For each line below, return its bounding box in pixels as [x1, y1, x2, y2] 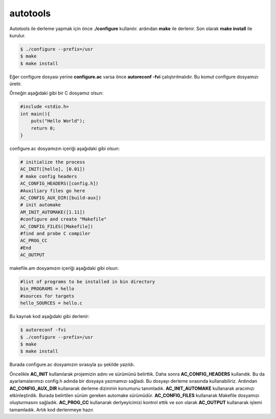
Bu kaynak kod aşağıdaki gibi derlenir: [9, 313, 89, 319]
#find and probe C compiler [20, 230, 90, 236]
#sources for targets [20, 293, 75, 299]
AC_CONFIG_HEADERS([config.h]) [20, 181, 99, 186]
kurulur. [9, 32, 26, 38]
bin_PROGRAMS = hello [20, 286, 75, 292]
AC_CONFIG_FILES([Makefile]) [20, 224, 94, 229]
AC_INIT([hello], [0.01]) [20, 166, 85, 172]
